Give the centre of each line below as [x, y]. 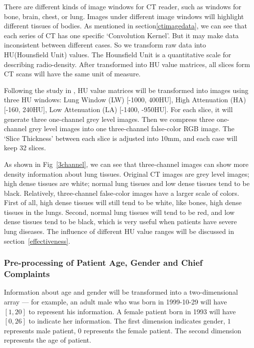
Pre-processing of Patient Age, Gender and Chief [103, 263]
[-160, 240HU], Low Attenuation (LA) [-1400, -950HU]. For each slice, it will [118, 109]
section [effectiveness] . [37, 241]
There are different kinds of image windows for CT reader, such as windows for [123, 6]
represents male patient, [40, 330]
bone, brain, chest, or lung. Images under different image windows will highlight [124, 16]
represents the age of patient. [48, 340]
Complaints [27, 274]
